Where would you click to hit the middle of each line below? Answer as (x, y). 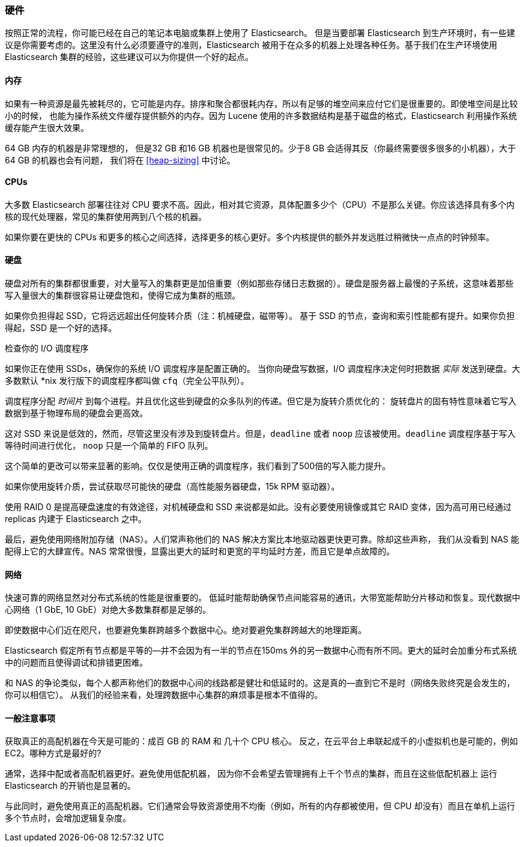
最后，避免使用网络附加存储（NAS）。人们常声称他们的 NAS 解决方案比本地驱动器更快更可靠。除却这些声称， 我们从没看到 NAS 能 (262, 539)
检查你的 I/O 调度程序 (47, 348)
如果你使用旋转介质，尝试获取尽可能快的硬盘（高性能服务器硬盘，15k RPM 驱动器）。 (172, 487)
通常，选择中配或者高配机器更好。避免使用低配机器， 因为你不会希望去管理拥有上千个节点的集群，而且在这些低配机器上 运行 (251, 774)
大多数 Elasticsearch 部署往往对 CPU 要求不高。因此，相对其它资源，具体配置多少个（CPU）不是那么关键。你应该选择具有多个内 (260, 204)
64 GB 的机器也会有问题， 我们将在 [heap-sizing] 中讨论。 (120, 160)
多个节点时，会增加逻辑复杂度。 (68, 818)
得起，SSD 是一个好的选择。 (61, 328)
